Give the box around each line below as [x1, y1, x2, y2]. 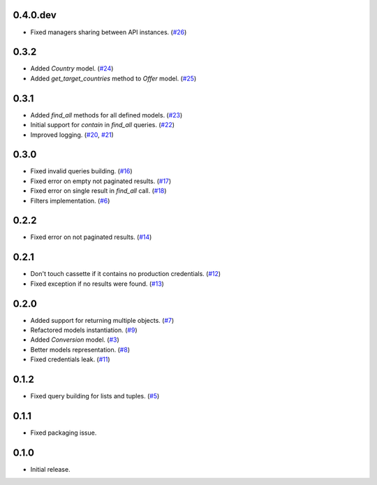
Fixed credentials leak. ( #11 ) [30, 355, 111, 363]
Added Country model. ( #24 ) [30, 64, 114, 73]
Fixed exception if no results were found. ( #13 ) [30, 280, 164, 288]
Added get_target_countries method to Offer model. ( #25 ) [30, 74, 197, 82]
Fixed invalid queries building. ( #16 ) [30, 167, 133, 175]
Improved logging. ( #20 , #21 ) [30, 130, 114, 139]
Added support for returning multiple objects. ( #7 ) [30, 316, 175, 324]
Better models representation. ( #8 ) [30, 345, 131, 354]
